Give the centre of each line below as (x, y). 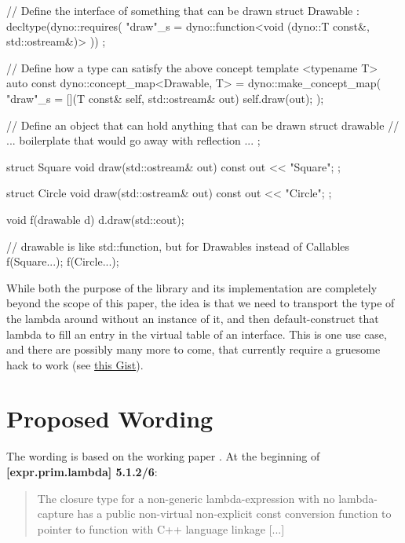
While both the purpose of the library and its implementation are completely (192, 287)
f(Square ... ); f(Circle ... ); (63, 261)
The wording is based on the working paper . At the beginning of (163, 456)
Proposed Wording (110, 418)
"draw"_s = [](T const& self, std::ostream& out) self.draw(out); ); (165, 98)
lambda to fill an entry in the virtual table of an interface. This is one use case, (197, 334)
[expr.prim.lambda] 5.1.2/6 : (82, 471)
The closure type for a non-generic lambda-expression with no (186, 498)
